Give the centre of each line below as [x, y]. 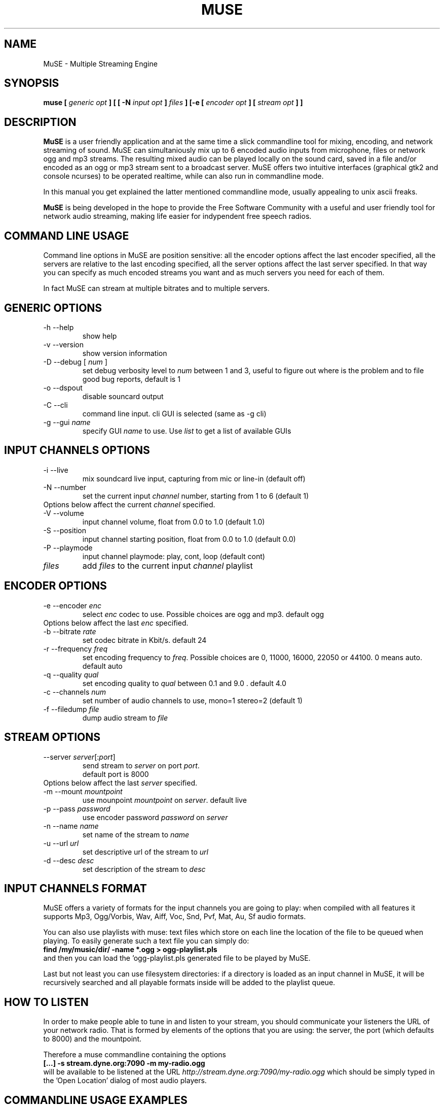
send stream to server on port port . [141, 765]
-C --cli [55, 405]
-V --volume [64, 513]
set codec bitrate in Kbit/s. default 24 [144, 640]
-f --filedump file [71, 709]
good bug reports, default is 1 [131, 379]
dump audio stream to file [125, 718]
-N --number [65, 487]
